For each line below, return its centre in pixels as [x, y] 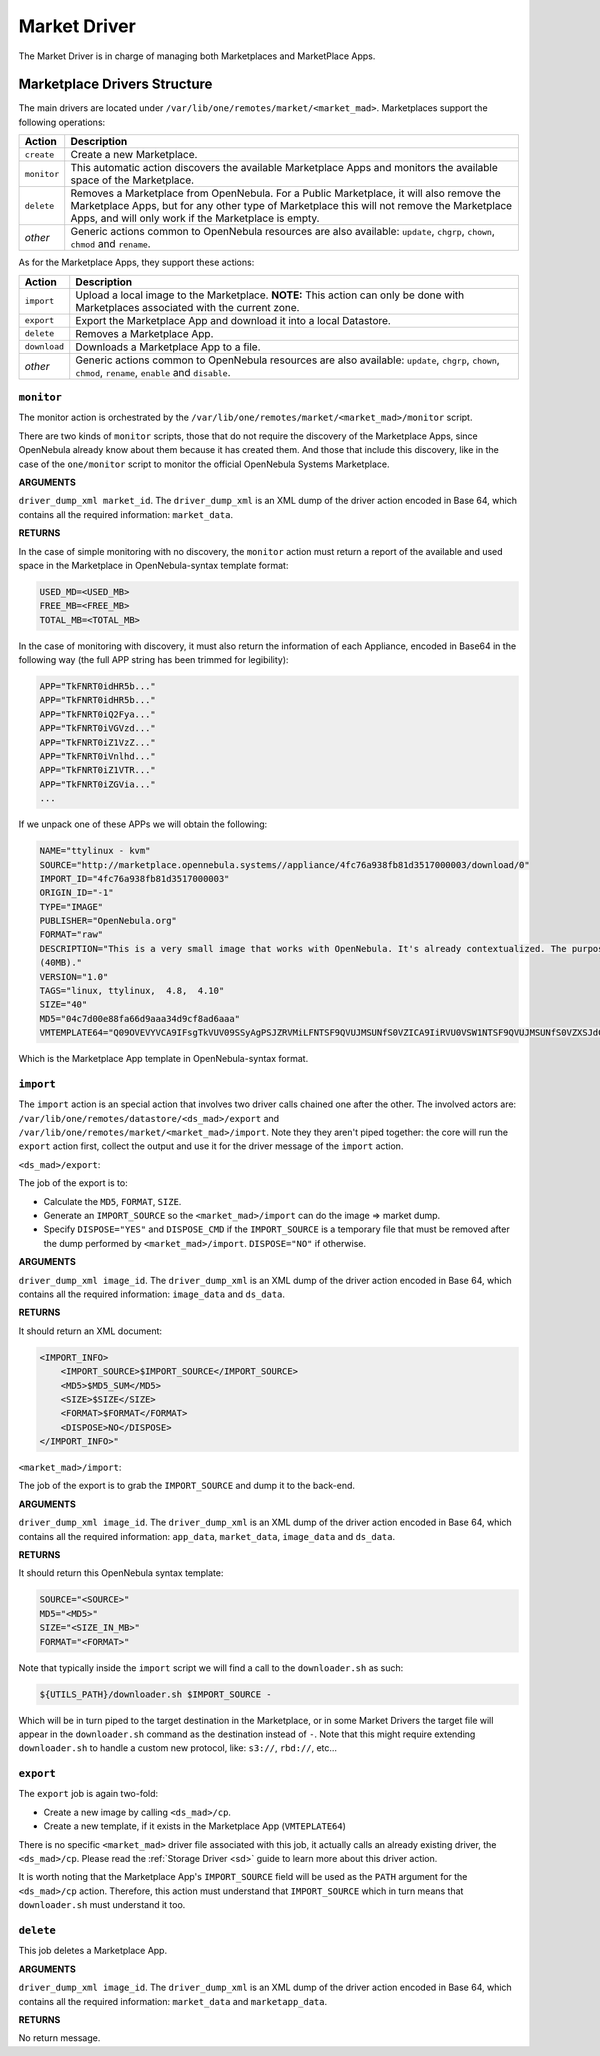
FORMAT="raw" [71, 934]
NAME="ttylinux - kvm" [95, 851]
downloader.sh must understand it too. [102, 1905]
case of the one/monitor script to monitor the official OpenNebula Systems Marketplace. [204, 464]
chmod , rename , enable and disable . [153, 372]
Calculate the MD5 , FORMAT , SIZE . [112, 1201]
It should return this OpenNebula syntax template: [121, 1573]
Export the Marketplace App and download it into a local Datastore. [233, 320]
